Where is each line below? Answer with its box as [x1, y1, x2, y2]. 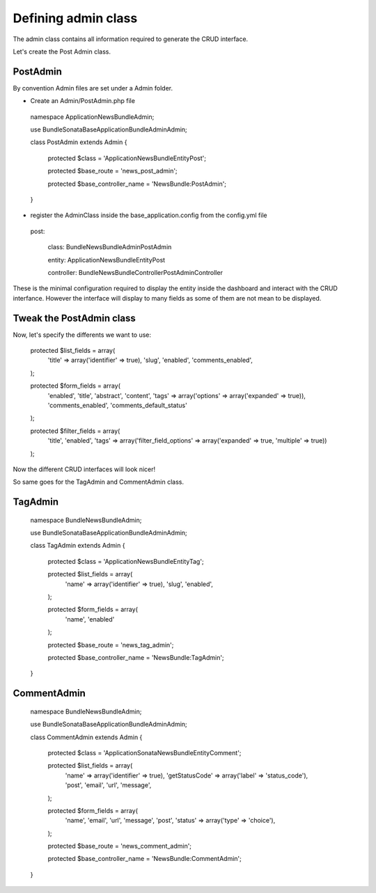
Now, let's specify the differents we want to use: [13, 331, 152, 339]
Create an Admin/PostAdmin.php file [30, 97, 136, 105]
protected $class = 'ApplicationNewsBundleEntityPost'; [47, 154, 207, 162]
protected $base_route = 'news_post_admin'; [47, 167, 178, 175]
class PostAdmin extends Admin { [30, 138, 127, 146]
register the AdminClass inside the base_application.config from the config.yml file [30, 211, 267, 219]
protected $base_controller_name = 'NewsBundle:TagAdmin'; [47, 654, 224, 661]
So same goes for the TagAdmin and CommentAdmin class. [13, 477, 185, 487]
